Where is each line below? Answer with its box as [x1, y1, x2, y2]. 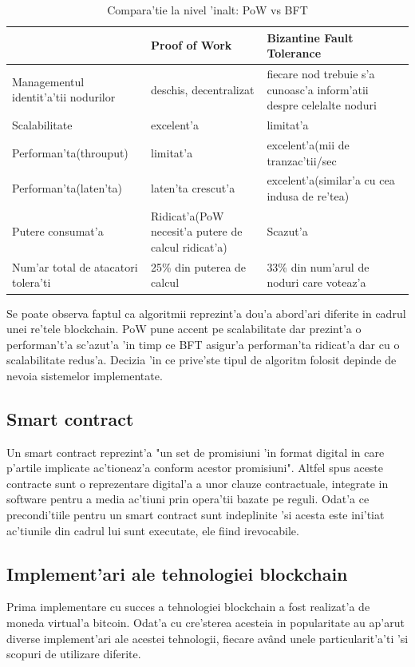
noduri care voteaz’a [267, 274, 366, 291]
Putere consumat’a [12, 223, 104, 240]
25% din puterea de [151, 258, 247, 275]
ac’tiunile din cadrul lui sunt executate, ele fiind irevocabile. [6, 522, 299, 538]
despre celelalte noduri [267, 97, 377, 113]
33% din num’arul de [267, 258, 370, 275]
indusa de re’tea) [267, 187, 350, 204]
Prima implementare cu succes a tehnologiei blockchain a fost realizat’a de [6, 598, 370, 615]
